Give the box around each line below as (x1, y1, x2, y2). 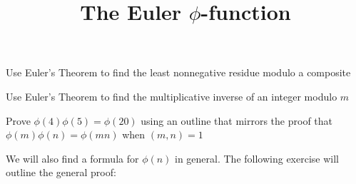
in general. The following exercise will (175, 150, 339, 165)
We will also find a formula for (6, 150, 139, 165)
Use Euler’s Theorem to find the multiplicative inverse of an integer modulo (6, 88, 337, 103)
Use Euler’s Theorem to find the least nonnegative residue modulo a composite (6, 65, 351, 80)
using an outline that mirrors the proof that (141, 113, 333, 128)
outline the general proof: (6, 165, 116, 180)
